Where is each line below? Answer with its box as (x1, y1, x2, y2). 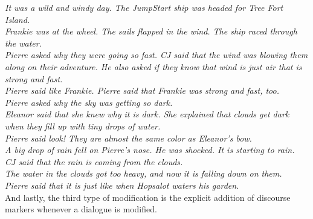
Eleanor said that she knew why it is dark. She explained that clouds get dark (5, 108, 289, 120)
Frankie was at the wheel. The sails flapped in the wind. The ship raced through (5, 25, 297, 38)
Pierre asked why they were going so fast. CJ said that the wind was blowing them (5, 48, 308, 61)
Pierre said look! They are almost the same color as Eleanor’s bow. (5, 131, 252, 144)
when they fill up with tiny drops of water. (5, 119, 161, 132)
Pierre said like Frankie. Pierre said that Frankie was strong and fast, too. (5, 84, 279, 97)
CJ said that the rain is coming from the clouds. (5, 155, 183, 168)
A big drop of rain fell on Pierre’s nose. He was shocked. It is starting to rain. (5, 143, 295, 156)
